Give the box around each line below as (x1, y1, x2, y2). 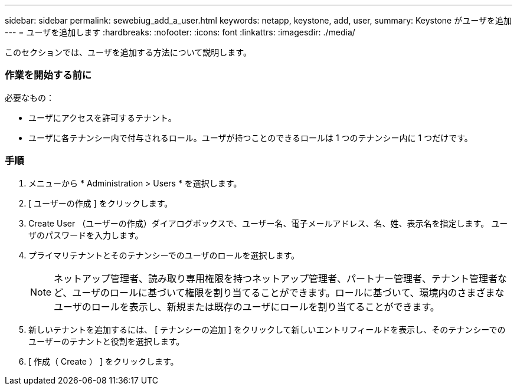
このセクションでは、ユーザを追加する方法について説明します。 (5, 47, 251, 57)
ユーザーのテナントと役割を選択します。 (28, 336, 185, 346)
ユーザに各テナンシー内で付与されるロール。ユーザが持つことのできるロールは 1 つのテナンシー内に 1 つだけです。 (28, 132, 473, 143)
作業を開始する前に (5, 69, 92, 81)
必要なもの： (5, 92, 54, 103)
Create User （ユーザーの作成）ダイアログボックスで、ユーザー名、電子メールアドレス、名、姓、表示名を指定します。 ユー (28, 218, 508, 228)
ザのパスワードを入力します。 (28, 230, 143, 240)
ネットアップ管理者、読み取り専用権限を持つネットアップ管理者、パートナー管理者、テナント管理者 (54, 272, 498, 284)
